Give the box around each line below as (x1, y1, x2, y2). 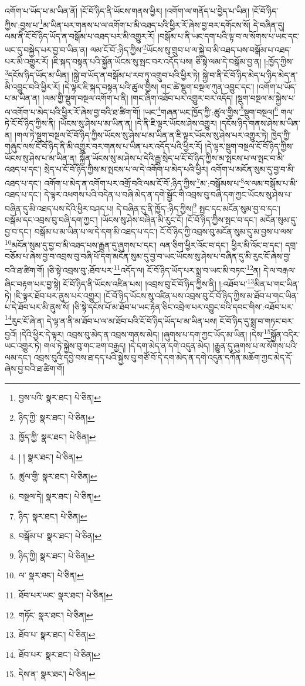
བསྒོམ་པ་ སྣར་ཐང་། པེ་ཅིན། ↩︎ (18, 530, 101, 542)
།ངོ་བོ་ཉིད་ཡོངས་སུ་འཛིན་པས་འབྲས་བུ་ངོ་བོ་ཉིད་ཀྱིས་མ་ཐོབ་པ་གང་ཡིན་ (103, 289, 299, 301)
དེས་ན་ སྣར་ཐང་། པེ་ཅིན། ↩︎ (18, 668, 96, 680)
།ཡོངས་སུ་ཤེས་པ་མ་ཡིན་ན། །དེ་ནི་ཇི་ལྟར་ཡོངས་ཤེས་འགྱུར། (58, 116, 217, 129)
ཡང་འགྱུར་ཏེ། (5, 339, 42, 352)
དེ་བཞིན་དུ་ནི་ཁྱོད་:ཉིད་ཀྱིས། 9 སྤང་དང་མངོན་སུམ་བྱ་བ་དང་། (116, 200, 280, 214)
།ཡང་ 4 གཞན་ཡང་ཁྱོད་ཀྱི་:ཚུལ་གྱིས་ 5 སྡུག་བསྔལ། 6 (143, 104, 278, 118)
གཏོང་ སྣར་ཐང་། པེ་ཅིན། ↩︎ (18, 608, 93, 621)
